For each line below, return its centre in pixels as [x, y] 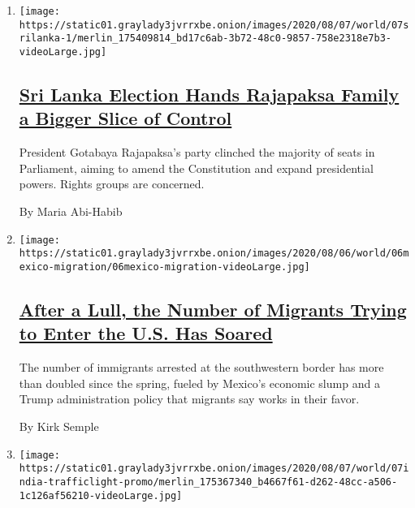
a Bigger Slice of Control [125, 118]
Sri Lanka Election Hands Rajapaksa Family [209, 95]
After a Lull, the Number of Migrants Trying [213, 309]
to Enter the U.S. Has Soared [146, 333]
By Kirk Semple [59, 426]
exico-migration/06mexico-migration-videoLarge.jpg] [164, 267]
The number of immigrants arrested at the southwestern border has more [201, 367]
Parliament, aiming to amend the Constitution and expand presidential [196, 168]
